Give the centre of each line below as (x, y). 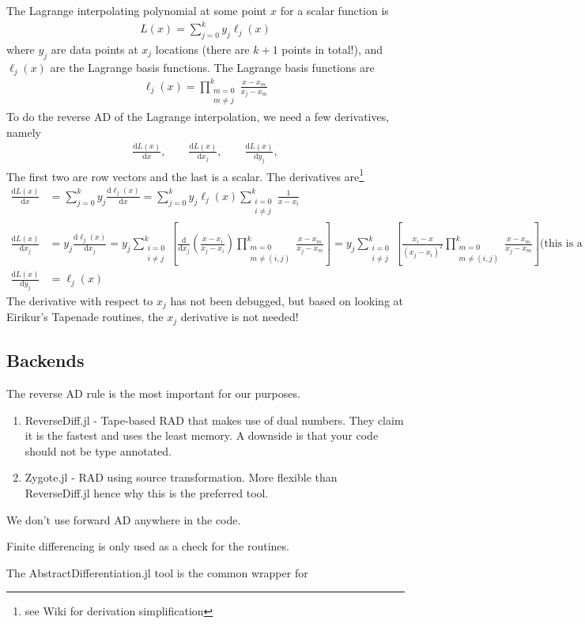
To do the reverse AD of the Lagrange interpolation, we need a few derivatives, (198, 117)
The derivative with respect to (80, 300)
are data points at (94, 49)
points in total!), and (332, 49)
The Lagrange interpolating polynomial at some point (137, 10)
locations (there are (202, 49)
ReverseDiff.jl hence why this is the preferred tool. (147, 492)
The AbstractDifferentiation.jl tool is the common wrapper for (157, 572)
